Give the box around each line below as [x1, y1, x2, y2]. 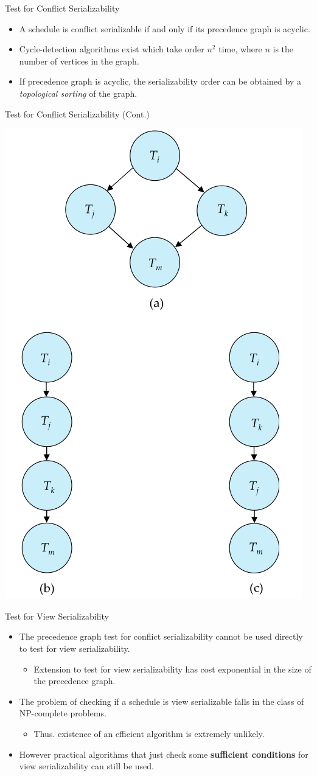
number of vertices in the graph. [19, 54, 139, 67]
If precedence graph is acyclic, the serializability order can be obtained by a [19, 75, 301, 88]
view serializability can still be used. [19, 760, 154, 772]
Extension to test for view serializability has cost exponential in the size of [33, 662, 312, 675]
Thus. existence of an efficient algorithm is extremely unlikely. [33, 727, 265, 739]
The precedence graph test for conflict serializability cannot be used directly [19, 630, 303, 643]
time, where [218, 43, 262, 55]
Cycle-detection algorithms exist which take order [19, 43, 204, 55]
